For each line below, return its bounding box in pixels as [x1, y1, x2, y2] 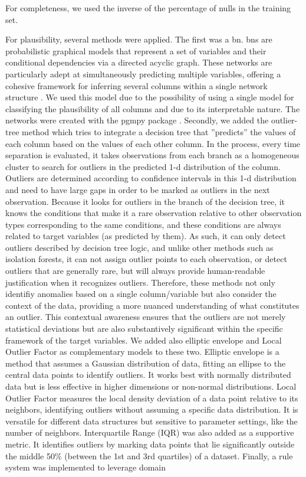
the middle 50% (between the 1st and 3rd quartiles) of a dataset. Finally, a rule [5, 449, 293, 462]
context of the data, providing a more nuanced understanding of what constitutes [5, 299, 300, 311]
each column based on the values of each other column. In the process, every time [5, 137, 301, 149]
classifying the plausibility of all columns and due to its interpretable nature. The [5, 102, 300, 115]
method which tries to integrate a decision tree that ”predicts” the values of [22, 125, 296, 138]
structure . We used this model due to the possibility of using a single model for [5, 91, 294, 103]
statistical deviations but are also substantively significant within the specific [5, 322, 283, 335]
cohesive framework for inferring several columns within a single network [5, 79, 268, 92]
